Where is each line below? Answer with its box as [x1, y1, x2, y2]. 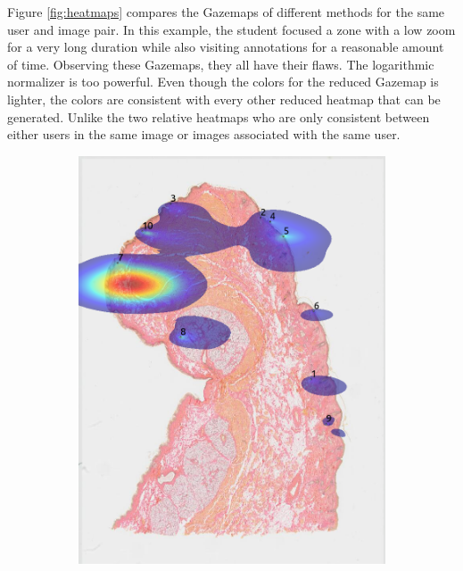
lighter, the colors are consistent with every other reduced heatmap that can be [7, 89, 441, 108]
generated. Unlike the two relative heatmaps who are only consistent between [7, 107, 430, 126]
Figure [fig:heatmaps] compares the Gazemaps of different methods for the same [7, 3, 445, 21]
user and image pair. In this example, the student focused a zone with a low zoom [7, 20, 456, 38]
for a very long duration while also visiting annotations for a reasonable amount [7, 37, 444, 56]
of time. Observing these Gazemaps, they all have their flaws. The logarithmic [7, 54, 434, 73]
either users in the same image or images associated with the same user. [7, 125, 401, 144]
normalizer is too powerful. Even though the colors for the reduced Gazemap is [7, 72, 439, 91]
